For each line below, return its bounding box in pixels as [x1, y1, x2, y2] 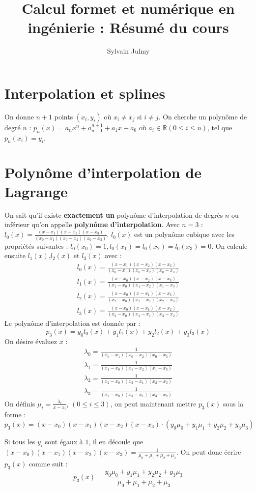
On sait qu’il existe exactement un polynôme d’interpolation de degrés [4, 209, 223, 220]
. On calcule [211, 240, 248, 251]
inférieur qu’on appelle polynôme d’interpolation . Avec [4, 219, 180, 230]
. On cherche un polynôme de [158, 111, 247, 121]
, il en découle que [88, 436, 143, 446]
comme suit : [28, 459, 68, 469]
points [54, 111, 73, 121]
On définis [4, 398, 35, 408]
